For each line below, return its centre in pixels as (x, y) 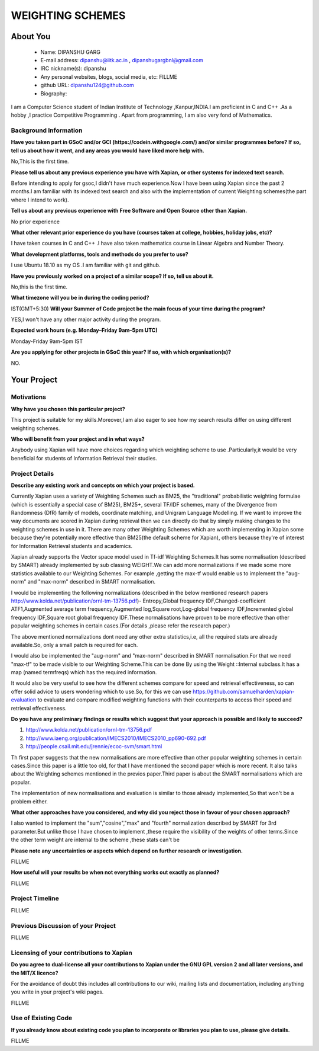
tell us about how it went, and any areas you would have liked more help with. (108, 150)
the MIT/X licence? (35, 973)
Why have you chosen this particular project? (68, 409)
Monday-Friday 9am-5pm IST (47, 341)
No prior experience (35, 222)
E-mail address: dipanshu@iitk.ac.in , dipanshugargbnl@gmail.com (122, 60)
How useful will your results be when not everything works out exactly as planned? (115, 872)
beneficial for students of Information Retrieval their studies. (84, 458)
